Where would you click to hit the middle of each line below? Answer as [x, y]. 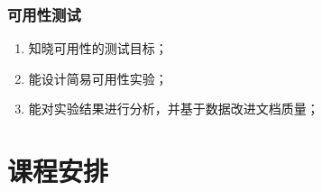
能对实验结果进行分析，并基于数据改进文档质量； [174, 109]
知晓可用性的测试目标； [98, 48]
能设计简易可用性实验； [98, 78]
